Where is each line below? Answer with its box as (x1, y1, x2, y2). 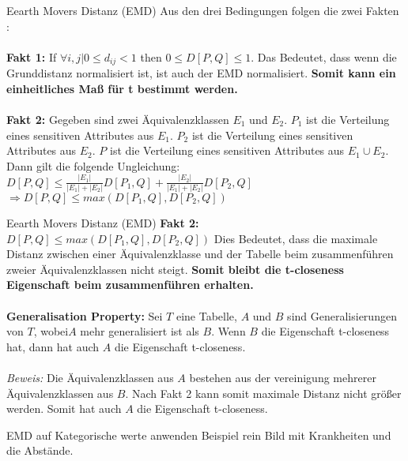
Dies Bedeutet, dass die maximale (213, 230, 378, 246)
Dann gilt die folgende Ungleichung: (6, 157, 180, 174)
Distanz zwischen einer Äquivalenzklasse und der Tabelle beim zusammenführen (6, 245, 394, 262)
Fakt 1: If (6, 48, 57, 65)
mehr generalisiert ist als (80, 323, 199, 339)
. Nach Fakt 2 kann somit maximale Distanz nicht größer (125, 384, 402, 401)
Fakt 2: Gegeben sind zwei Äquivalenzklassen (6, 111, 229, 128)
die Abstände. (6, 442, 74, 459)
